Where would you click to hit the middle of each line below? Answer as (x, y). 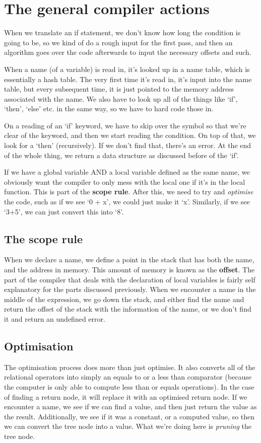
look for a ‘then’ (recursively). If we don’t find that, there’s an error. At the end (128, 145)
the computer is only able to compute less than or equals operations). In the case (129, 386)
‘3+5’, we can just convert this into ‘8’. (64, 211)
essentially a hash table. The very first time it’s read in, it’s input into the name (128, 79)
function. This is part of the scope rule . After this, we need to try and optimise (129, 192)
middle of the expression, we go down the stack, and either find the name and (124, 299)
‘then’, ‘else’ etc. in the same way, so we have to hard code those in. (109, 108)
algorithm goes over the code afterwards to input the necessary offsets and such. (128, 52)
